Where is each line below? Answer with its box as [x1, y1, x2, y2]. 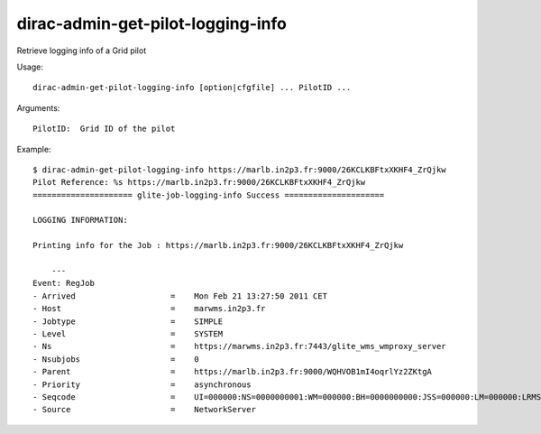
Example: [16, 143, 51, 154]
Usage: [16, 61, 44, 72]
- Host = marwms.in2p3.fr [32, 303, 266, 314]
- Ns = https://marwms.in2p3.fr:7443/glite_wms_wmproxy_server [32, 341, 446, 352]
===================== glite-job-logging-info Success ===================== [32, 189, 385, 200]
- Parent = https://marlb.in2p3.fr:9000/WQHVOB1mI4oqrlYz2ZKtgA [32, 366, 433, 377]
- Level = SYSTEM [32, 328, 224, 338]
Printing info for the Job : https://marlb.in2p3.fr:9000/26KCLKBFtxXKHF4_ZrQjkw [32, 240, 404, 251]
